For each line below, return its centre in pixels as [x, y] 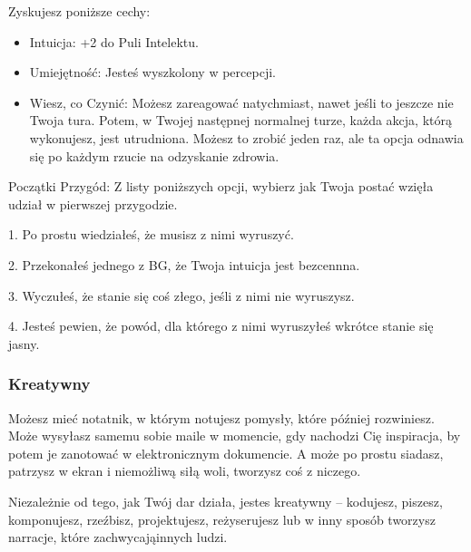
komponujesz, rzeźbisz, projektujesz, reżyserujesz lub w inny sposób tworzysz [222, 519]
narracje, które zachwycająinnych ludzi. [118, 537]
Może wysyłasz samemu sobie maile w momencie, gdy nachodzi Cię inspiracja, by [235, 436]
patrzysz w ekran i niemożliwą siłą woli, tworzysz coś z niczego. [185, 471]
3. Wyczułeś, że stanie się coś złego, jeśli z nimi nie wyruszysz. [182, 295]
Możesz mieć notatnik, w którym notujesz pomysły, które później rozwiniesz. [221, 417]
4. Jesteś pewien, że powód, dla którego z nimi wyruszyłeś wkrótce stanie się [221, 326]
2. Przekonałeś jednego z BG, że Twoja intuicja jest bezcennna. [184, 264]
